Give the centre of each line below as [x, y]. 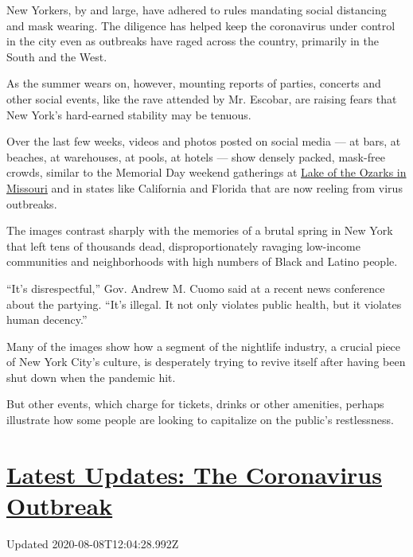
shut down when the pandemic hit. [91, 377]
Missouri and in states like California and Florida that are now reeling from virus [205, 187]
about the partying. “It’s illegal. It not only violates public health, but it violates [204, 304]
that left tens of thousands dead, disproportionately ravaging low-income [183, 245]
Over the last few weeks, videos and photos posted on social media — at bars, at [204, 141]
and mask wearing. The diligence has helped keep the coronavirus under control [201, 25]
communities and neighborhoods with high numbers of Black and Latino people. [202, 261]
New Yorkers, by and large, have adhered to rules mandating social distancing [197, 10]
